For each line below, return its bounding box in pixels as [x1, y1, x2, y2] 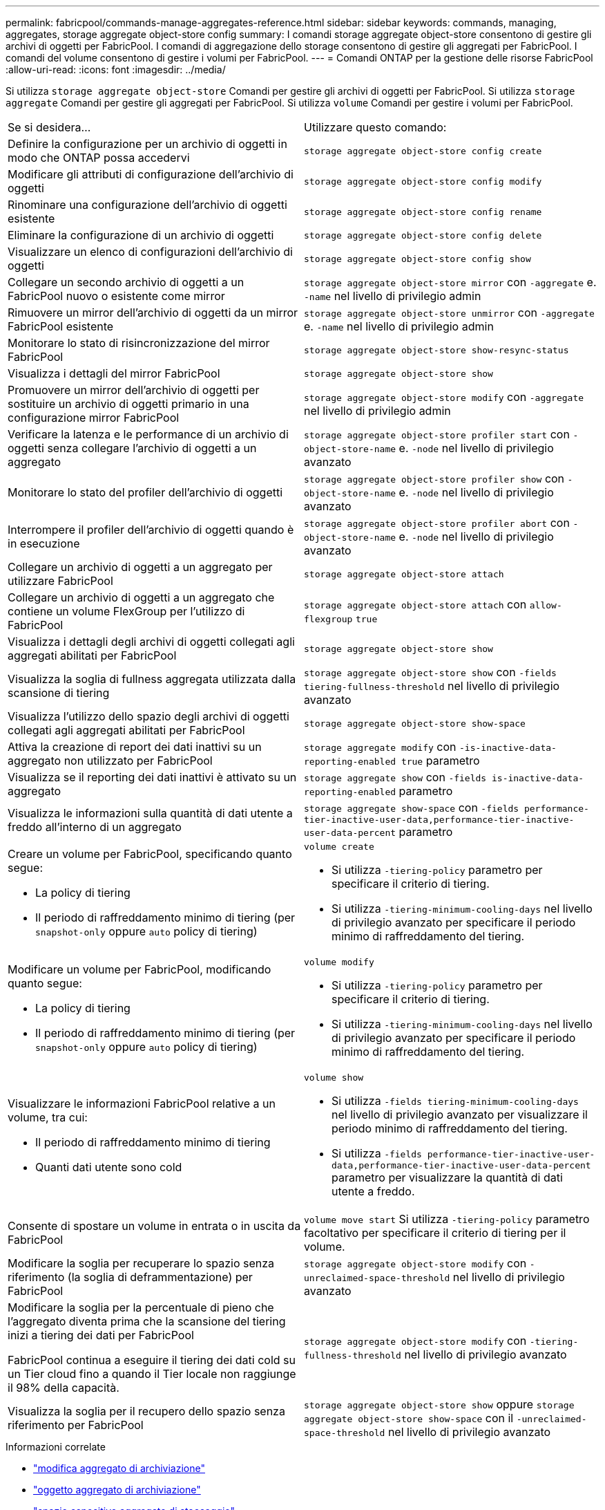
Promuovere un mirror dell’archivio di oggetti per [8, 383, 260, 397]
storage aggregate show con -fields [304, 770, 487, 784]
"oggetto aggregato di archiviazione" [33, 1484, 201, 1495]
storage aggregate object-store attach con [304, 597, 527, 611]
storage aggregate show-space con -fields [304, 801, 519, 814]
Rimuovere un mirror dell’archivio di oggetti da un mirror [8, 306, 298, 319]
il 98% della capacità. [8, 1381, 119, 1395]
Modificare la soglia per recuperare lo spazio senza [8, 1256, 275, 1270]
